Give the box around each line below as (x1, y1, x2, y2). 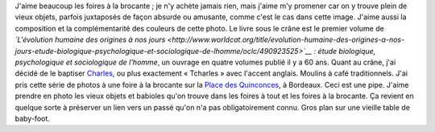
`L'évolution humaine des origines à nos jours (14, 35, 166, 44)
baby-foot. (14, 113, 50, 123)
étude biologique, (317, 46, 376, 56)
